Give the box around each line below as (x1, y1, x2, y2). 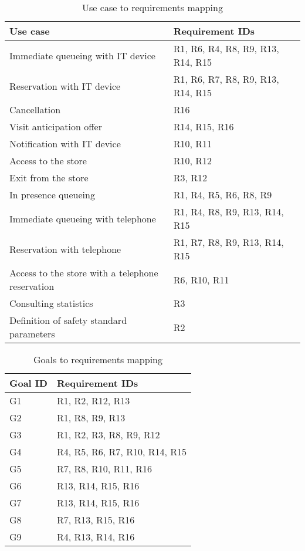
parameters (9, 327, 55, 340)
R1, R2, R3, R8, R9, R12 (56, 428, 160, 441)
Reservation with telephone (9, 242, 121, 256)
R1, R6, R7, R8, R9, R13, (173, 72, 279, 86)
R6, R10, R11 (173, 272, 229, 286)
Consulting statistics (9, 296, 93, 310)
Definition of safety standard (9, 313, 127, 327)
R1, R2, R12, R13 (56, 394, 130, 407)
